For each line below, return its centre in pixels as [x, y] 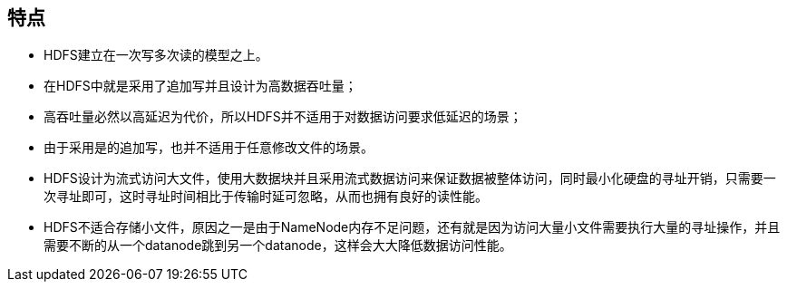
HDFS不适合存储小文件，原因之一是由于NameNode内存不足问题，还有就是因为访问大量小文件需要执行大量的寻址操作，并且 [412, 227]
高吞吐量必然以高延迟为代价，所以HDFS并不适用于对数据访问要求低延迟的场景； [283, 117]
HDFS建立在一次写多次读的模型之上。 [156, 55]
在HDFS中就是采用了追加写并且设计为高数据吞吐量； [200, 86]
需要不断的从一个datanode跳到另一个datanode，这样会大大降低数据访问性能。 [278, 246]
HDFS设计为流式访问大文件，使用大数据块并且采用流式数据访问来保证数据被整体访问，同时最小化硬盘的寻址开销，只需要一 [410, 178]
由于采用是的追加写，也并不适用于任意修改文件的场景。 [209, 148]
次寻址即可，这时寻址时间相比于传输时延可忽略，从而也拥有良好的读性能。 [266, 197]
